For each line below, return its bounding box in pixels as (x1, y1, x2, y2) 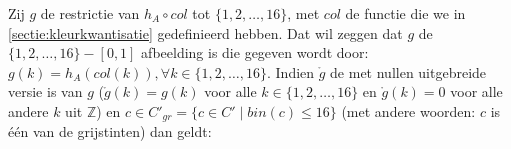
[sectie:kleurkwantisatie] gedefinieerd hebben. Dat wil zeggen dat (8, 22, 403, 43)
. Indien (266, 61, 315, 82)
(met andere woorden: (341, 100, 476, 121)
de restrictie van (40, 3, 140, 23)
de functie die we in (345, 3, 466, 23)
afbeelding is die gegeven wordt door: (141, 42, 369, 63)
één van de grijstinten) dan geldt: (8, 121, 212, 142)
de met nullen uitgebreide (330, 61, 487, 82)
